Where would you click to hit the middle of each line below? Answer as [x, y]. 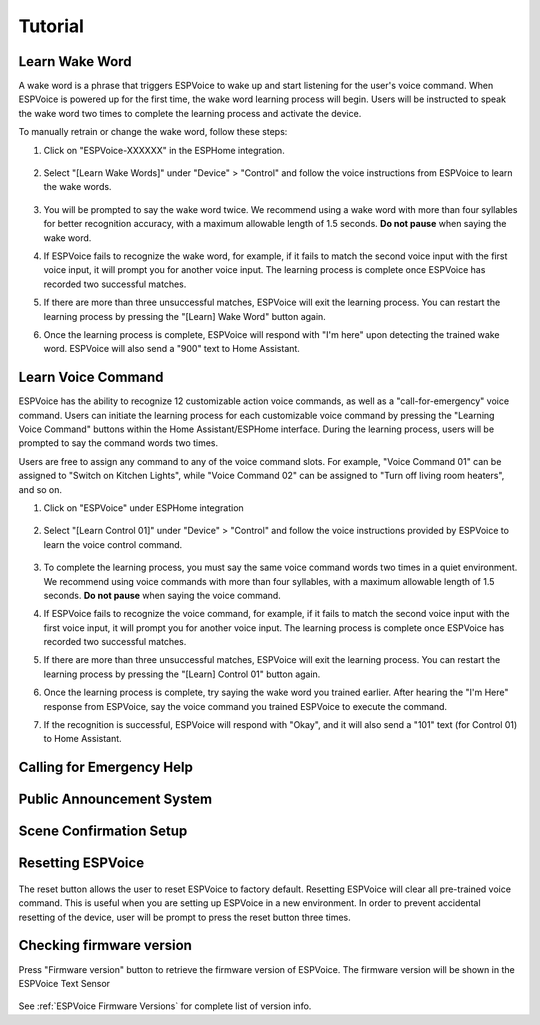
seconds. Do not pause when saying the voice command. [162, 595]
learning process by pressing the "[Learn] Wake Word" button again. [185, 316]
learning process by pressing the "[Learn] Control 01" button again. [182, 674]
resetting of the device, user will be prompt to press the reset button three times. [185, 917]
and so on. [40, 489]
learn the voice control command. [113, 544]
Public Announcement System [115, 799]
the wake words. [77, 187]
